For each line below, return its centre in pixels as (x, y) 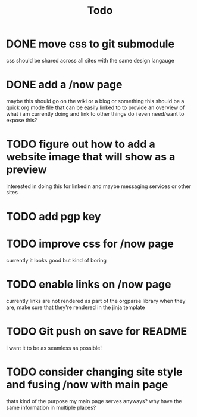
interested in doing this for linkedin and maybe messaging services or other (99, 186)
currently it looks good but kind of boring (57, 260)
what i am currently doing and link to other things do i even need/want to (95, 113)
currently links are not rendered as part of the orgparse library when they (96, 301)
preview (27, 170)
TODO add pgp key (54, 217)
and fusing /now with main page (87, 385)
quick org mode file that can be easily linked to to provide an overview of (96, 107)
